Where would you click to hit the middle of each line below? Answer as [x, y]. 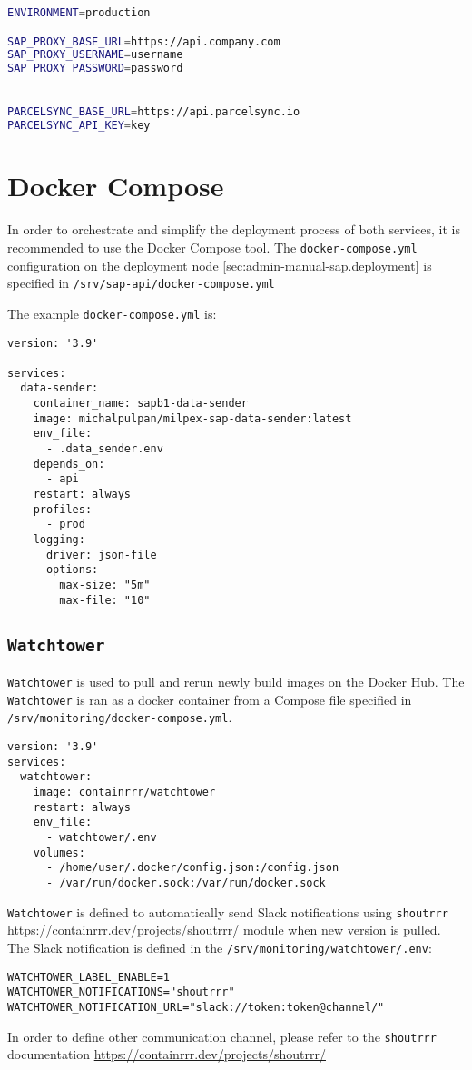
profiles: [63, 509]
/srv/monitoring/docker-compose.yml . [120, 717]
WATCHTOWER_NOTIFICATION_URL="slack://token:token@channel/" [196, 1007]
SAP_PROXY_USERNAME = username [95, 55]
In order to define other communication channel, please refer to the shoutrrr [222, 1036]
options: [72, 570]
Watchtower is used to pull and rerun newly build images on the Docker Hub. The [236, 682]
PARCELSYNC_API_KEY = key [79, 126]
